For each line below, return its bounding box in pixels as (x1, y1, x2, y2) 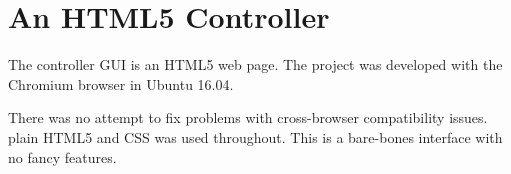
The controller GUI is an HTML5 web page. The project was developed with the (8, 54, 503, 75)
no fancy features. (8, 146, 117, 167)
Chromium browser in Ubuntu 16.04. (8, 73, 234, 94)
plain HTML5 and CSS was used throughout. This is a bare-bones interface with (8, 126, 503, 147)
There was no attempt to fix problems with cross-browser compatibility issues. (8, 107, 488, 128)
